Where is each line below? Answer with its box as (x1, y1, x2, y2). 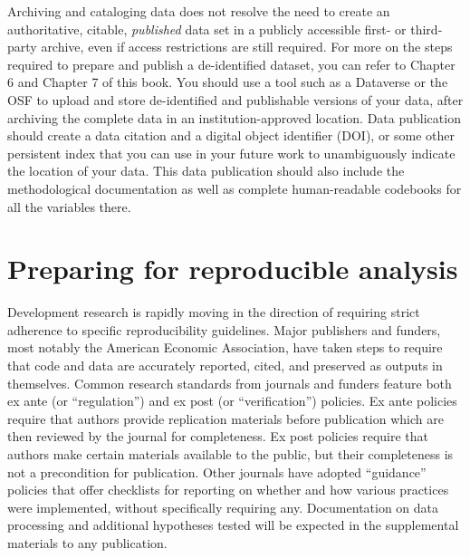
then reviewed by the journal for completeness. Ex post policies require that (7, 427, 429, 446)
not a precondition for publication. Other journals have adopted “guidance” (7, 462, 427, 481)
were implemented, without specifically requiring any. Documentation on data (7, 497, 439, 516)
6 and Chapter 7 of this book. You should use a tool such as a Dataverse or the (7, 72, 448, 91)
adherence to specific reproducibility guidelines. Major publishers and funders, (7, 320, 441, 339)
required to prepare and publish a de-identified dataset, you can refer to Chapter (7, 54, 456, 73)
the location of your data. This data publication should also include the (7, 161, 405, 180)
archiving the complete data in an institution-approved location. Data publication (7, 108, 461, 127)
